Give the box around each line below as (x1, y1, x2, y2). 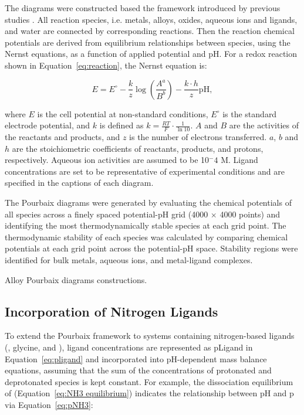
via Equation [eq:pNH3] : (5, 398, 93, 410)
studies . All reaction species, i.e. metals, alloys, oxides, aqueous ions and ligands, (5, 13, 298, 25)
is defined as (99, 119, 144, 131)
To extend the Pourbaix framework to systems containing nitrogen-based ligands (5, 329, 295, 342)
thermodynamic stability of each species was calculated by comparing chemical (5, 230, 288, 243)
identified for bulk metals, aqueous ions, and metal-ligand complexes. (5, 253, 253, 266)
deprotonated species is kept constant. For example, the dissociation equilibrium (5, 375, 293, 387)
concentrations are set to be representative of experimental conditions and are (5, 165, 285, 177)
